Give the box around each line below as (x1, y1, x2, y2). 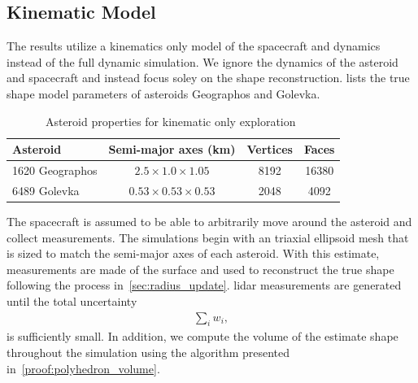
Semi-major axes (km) (108, 141, 236, 158)
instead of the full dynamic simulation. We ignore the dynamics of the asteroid (7, 53, 398, 70)
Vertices (246, 141, 293, 158)
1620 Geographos (12, 162, 98, 179)
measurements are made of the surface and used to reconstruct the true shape (7, 260, 394, 277)
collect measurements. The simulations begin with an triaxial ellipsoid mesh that (7, 228, 409, 246)
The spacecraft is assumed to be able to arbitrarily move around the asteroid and (7, 212, 412, 229)
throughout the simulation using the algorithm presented (7, 343, 290, 360)
